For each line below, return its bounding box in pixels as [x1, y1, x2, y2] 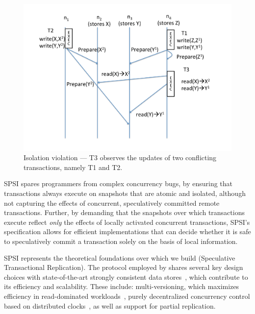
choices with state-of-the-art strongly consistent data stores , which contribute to [4, 271, 248, 282]
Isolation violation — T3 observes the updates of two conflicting [24, 152, 217, 163]
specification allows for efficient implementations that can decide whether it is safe [4, 226, 251, 237]
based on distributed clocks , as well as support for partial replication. [4, 300, 216, 311]
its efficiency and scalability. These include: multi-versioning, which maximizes [4, 281, 239, 291]
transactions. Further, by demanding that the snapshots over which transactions [4, 207, 245, 217]
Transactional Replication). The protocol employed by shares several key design [4, 262, 243, 272]
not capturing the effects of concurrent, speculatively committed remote [4, 197, 220, 208]
